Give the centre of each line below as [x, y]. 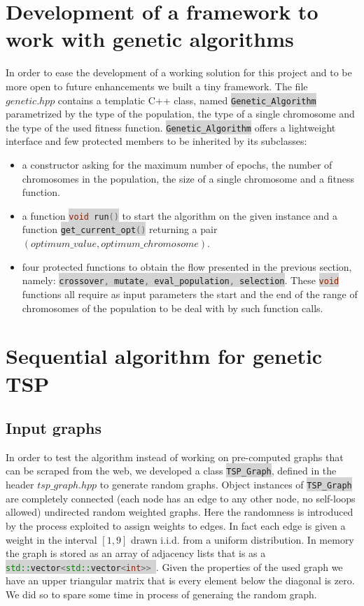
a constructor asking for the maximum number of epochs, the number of [177, 164]
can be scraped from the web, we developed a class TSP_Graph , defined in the [171, 471]
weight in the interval [51, 539]
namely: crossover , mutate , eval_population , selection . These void [181, 280]
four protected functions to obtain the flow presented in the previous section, [187, 266]
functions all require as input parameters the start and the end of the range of [190, 294]
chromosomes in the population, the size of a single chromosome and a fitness [188, 178]
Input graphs [54, 428]
